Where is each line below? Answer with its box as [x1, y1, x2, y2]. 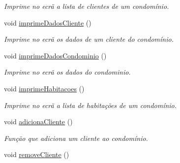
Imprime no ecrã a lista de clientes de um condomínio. [4, 1, 169, 11]
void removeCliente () [4, 149, 69, 160]
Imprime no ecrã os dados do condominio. [4, 67, 131, 77]
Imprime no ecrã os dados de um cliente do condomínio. [4, 34, 174, 44]
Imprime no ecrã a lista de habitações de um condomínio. [4, 100, 177, 110]
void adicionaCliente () [4, 116, 73, 127]
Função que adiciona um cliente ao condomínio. [4, 133, 148, 143]
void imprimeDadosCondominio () [4, 50, 107, 60]
